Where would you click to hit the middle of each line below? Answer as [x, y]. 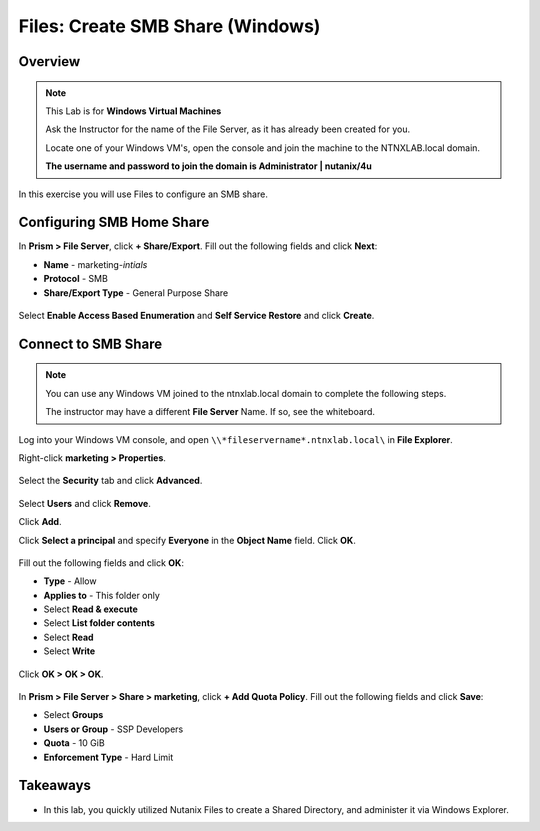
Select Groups [73, 715]
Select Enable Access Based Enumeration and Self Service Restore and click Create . [196, 315]
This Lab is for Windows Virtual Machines [133, 111]
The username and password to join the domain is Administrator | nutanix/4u [208, 166]
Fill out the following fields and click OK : [101, 562]
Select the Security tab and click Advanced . [110, 481]
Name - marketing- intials [95, 264]
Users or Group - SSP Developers [113, 729]
